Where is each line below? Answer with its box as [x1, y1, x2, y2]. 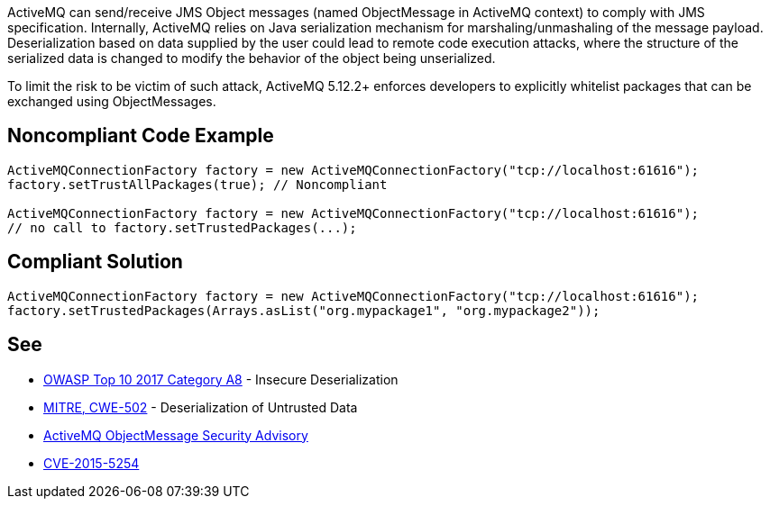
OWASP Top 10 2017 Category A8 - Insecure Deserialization [43, 371, 399, 387]
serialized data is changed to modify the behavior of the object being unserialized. [7, 50, 496, 66]
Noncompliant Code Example [7, 124, 274, 148]
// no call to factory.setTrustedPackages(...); [7, 220, 357, 235]
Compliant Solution [7, 250, 183, 274]
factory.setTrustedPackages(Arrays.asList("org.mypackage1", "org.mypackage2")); [7, 303, 600, 318]
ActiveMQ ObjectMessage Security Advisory [43, 427, 308, 443]
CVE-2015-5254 [43, 455, 140, 471]
